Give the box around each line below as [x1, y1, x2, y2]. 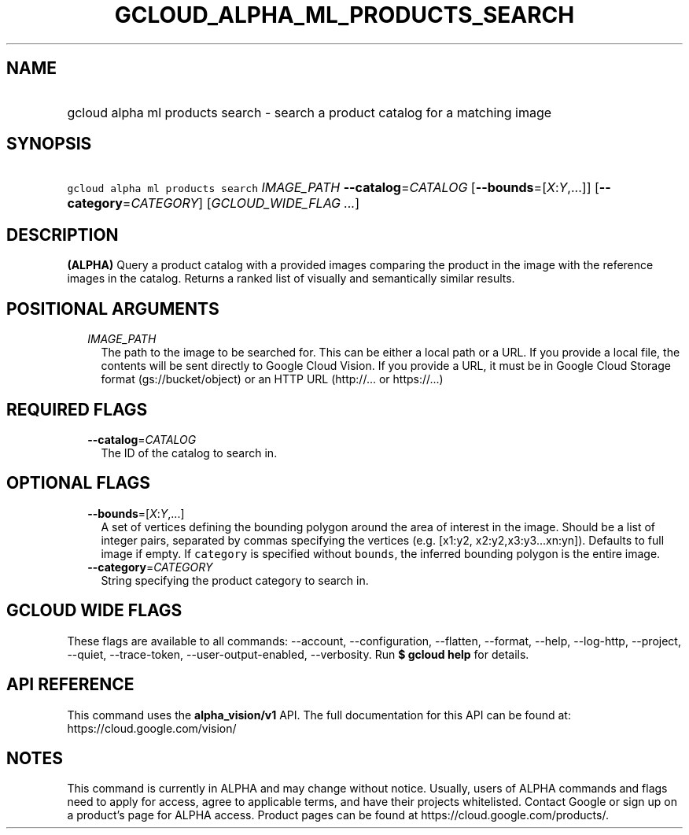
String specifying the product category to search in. [101, 573, 369, 587]
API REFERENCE [6, 674, 134, 695]
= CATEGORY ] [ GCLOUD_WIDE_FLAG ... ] [122, 195, 360, 212]
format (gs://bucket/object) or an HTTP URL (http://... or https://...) [101, 372, 444, 386]
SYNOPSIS [6, 134, 92, 154]
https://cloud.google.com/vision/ [67, 721, 237, 735]
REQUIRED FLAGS [6, 399, 148, 419]
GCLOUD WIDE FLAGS [6, 600, 182, 621]
